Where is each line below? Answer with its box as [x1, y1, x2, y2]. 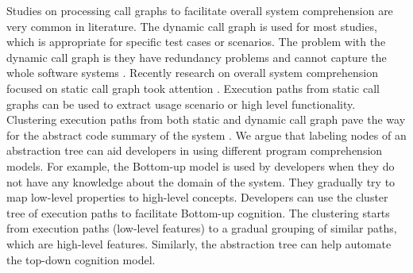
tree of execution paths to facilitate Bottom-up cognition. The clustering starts [6, 204, 390, 221]
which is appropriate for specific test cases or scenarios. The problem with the [6, 33, 386, 50]
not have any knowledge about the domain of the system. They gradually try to [6, 173, 396, 190]
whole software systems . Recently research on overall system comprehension [6, 64, 378, 81]
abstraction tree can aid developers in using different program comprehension [6, 142, 383, 159]
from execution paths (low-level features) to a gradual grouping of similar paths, [6, 220, 397, 236]
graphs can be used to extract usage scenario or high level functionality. [6, 95, 356, 112]
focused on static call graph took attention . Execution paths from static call [6, 79, 380, 96]
